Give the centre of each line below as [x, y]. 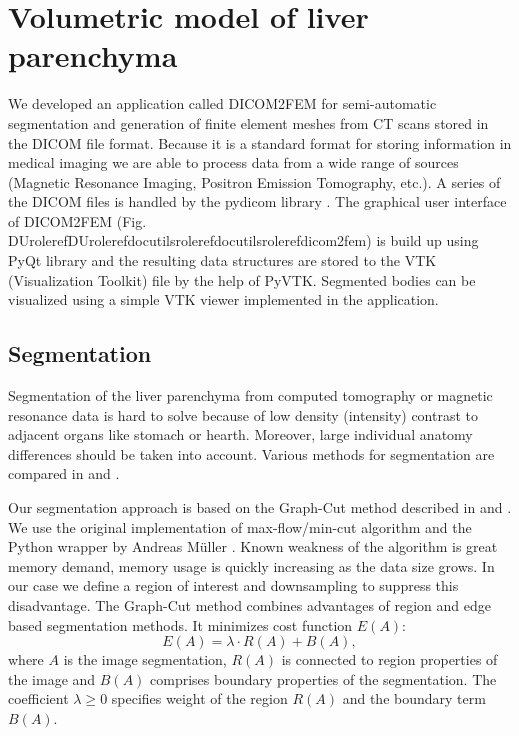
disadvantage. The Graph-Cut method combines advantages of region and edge [250, 604]
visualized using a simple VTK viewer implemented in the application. [223, 299]
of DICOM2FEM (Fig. [77, 220]
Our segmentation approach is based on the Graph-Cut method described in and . [260, 507]
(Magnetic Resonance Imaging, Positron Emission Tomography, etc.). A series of [254, 181]
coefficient [38, 698]
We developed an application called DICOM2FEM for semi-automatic [222, 103]
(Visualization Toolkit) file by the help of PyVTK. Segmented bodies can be [242, 279]
